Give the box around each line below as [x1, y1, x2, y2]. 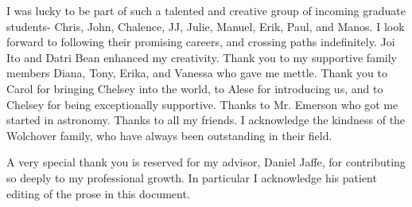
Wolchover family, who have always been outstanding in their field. [6, 127, 332, 143]
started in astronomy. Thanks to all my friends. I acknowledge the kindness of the [6, 111, 406, 128]
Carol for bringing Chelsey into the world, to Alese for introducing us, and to [6, 80, 383, 96]
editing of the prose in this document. [6, 185, 190, 201]
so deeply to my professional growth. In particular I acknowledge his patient [6, 169, 377, 186]
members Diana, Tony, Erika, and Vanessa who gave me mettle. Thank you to [6, 64, 388, 81]
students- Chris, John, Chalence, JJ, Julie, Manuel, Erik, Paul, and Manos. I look [6, 18, 405, 34]
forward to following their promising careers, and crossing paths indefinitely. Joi [6, 33, 395, 50]
